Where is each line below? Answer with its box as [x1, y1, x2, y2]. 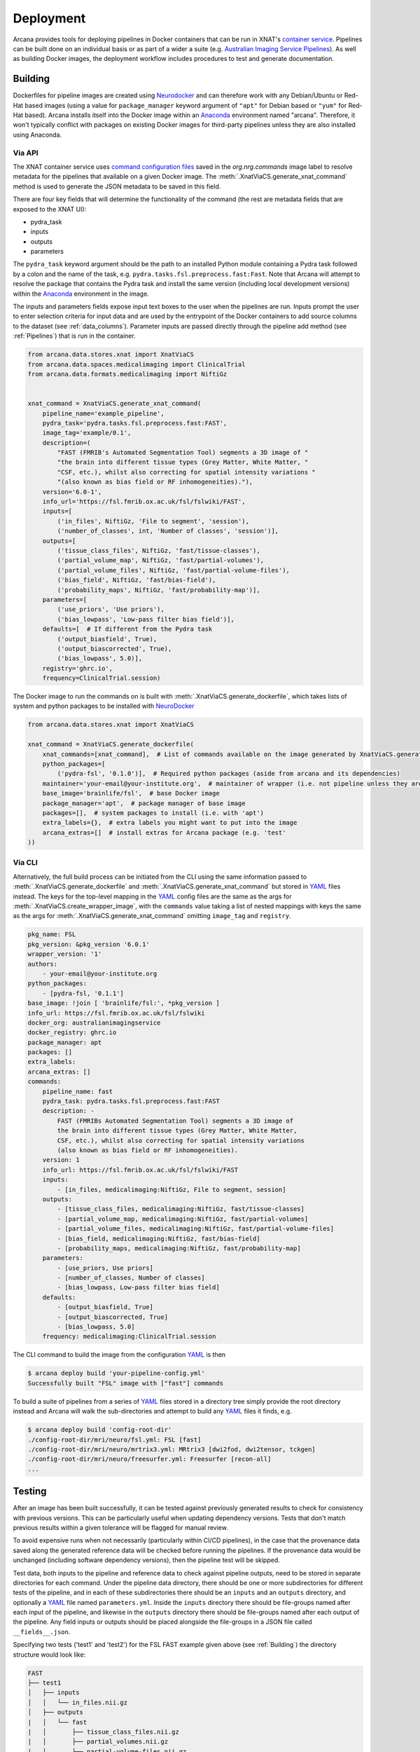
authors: [27, 960, 58, 968]
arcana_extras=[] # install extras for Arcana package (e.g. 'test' [42, 828, 286, 837]
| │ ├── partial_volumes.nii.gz [27, 1738, 168, 1746]
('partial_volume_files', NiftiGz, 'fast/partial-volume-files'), [57, 566, 290, 574]
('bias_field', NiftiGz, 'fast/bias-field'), [57, 576, 216, 584]
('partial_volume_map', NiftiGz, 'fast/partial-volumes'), [57, 556, 265, 564]
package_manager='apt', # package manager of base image [42, 799, 246, 807]
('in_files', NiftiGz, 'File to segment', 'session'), [57, 517, 250, 525]
